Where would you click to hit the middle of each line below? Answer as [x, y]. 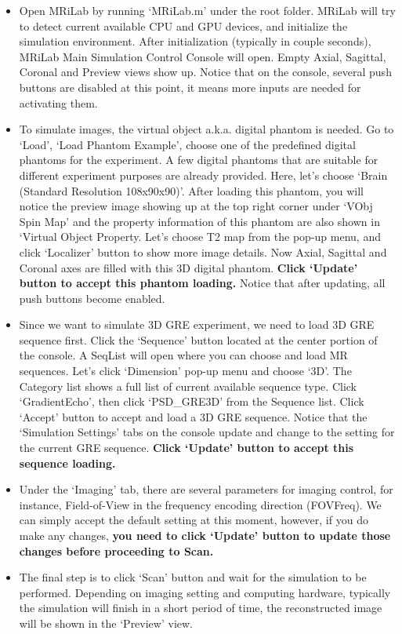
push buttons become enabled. [92, 298]
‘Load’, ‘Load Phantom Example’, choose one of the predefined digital [187, 144]
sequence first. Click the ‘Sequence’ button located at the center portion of [198, 339]
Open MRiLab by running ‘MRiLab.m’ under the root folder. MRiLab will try [207, 10]
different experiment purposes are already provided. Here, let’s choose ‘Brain [203, 175]
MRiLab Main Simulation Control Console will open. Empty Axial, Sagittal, [203, 56]
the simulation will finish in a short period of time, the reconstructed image [201, 608]
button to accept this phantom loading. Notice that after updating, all [202, 283]
